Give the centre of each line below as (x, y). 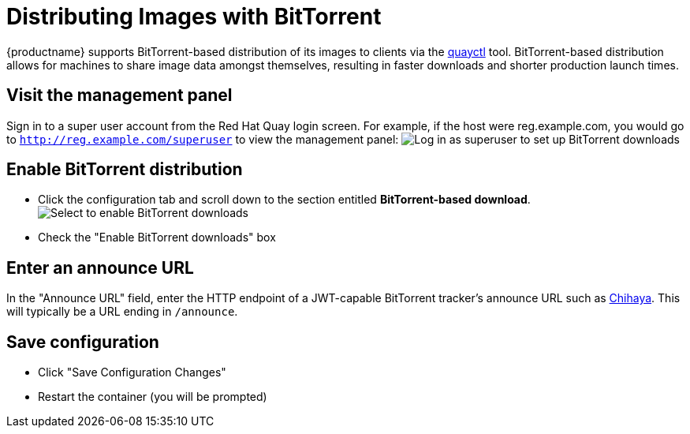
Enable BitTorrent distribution (125, 170)
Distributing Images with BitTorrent (194, 17)
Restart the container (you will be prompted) (153, 397)
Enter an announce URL (100, 268)
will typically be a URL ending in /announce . (122, 312)
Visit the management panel (119, 95)
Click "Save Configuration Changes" (132, 372)
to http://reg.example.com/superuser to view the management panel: (203, 139)
